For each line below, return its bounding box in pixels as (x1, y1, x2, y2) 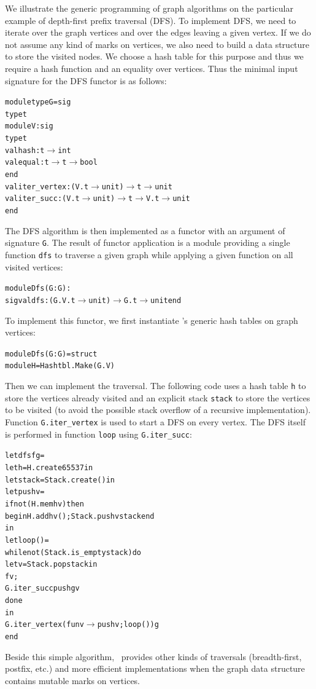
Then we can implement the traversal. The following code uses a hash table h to (5, 379, 306, 392)
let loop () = (5, 535, 49, 545)
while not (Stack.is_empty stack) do (5, 548, 141, 557)
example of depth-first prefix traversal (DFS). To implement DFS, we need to (5, 14, 296, 26)
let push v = (5, 487, 45, 497)
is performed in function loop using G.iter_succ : (5, 427, 192, 440)
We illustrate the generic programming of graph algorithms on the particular (5, 2, 293, 14)
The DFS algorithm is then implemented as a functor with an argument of (5, 224, 285, 237)
